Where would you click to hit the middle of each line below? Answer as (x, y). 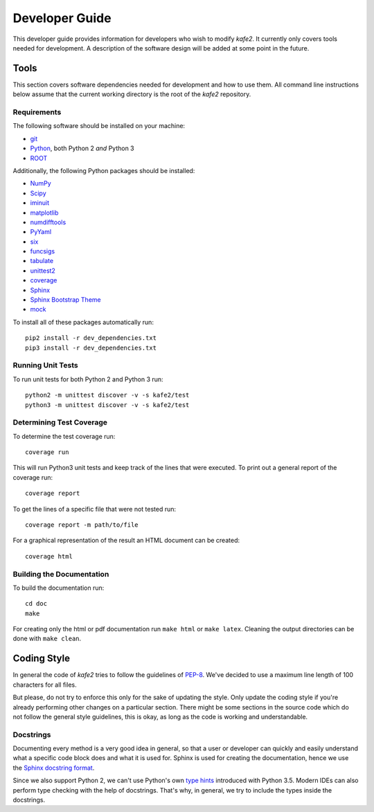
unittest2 (43, 271)
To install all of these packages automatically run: (83, 322)
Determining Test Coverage (60, 422)
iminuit (40, 203)
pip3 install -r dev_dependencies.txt (91, 348)
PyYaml (41, 232)
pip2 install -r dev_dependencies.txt (91, 338)
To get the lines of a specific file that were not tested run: (95, 509)
